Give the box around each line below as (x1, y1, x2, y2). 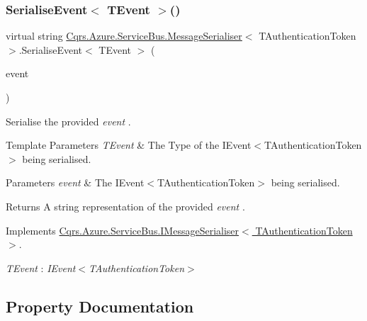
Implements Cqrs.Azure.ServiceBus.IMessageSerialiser (6, 223, 239, 237)
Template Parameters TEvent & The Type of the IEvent (6, 137, 252, 152)
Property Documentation (6, 295, 194, 317)
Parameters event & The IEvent (6, 175, 145, 190)
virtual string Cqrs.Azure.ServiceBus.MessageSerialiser (6, 28, 242, 43)
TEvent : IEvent (6, 260, 76, 275)
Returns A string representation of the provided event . (6, 198, 245, 213)
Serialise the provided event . (6, 113, 131, 128)
